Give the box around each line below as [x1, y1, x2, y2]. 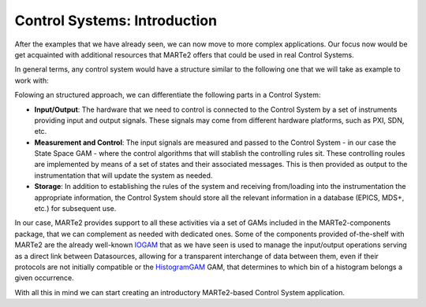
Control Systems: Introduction [14, 12, 217, 29]
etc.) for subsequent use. [34, 204, 117, 213]
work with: [14, 76, 49, 85]
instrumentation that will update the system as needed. [34, 170, 213, 180]
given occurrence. [14, 273, 74, 283]
